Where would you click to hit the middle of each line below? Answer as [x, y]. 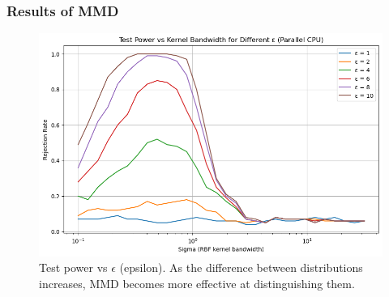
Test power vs [73, 267]
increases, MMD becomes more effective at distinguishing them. [197, 284]
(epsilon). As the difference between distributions [241, 267]
